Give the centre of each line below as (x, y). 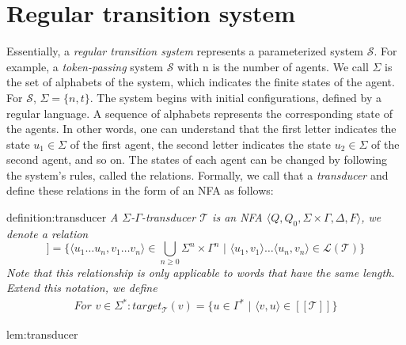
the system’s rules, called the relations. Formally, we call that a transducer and (197, 174)
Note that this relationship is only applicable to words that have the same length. (201, 272)
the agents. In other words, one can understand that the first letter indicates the (201, 129)
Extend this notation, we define (82, 288)
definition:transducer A (63, 217)
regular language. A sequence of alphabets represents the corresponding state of (199, 113)
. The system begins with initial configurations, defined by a (235, 97)
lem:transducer (42, 334)
